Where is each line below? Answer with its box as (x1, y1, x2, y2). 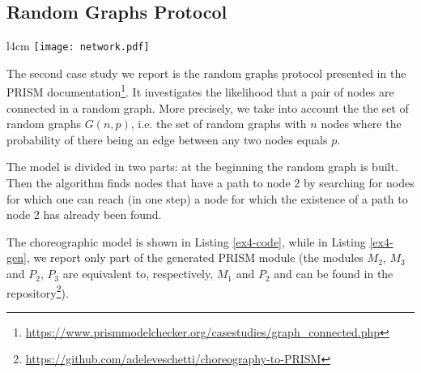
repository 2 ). (6, 281, 69, 301)
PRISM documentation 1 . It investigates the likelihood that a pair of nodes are (6, 81, 394, 101)
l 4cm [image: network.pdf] (6, 37, 150, 54)
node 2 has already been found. (6, 206, 162, 223)
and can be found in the (274, 265, 393, 282)
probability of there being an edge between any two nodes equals (6, 131, 328, 148)
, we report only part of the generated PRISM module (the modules (26, 249, 364, 266)
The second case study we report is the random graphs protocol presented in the (6, 64, 406, 81)
